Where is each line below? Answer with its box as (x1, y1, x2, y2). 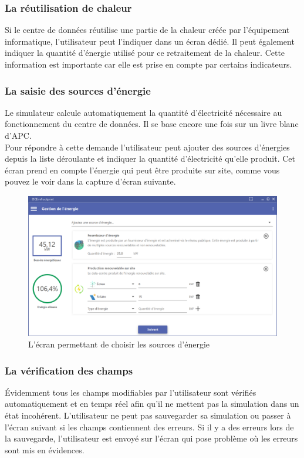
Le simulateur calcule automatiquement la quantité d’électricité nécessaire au (5, 106, 282, 118)
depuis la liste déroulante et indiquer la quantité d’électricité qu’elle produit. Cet (5, 152, 296, 165)
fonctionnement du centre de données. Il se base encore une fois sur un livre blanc (5, 118, 299, 130)
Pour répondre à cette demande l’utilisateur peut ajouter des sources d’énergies (5, 141, 290, 153)
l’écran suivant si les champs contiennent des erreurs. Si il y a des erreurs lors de (5, 420, 294, 433)
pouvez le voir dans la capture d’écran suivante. (5, 175, 176, 188)
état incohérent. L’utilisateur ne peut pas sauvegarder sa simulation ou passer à (5, 409, 291, 422)
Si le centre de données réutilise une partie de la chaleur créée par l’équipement (5, 24, 290, 36)
